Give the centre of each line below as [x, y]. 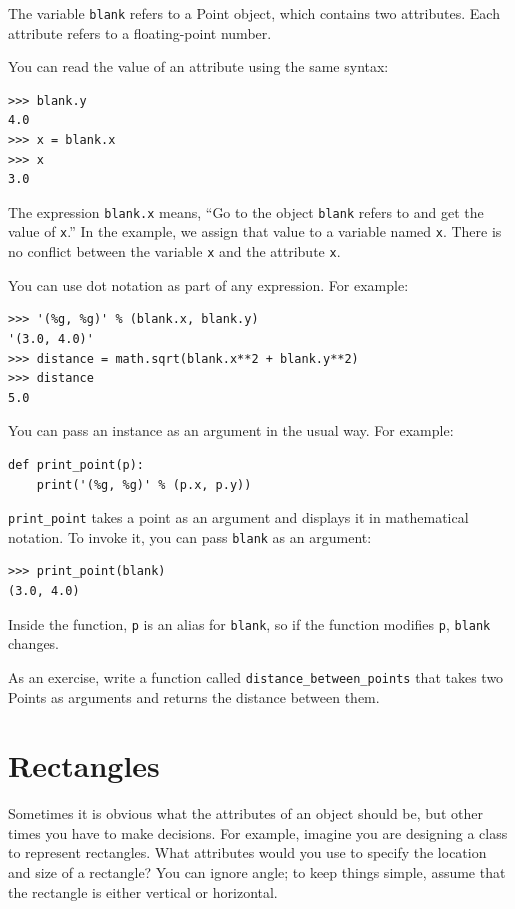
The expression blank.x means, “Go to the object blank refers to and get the [246, 211]
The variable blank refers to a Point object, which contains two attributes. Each [254, 13]
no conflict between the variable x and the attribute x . [174, 251]
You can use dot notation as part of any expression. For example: [208, 284]
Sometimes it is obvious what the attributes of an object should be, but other [245, 813]
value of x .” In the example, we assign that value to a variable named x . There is [255, 231]
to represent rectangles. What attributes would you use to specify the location [247, 852]
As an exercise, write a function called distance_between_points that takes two [256, 676]
